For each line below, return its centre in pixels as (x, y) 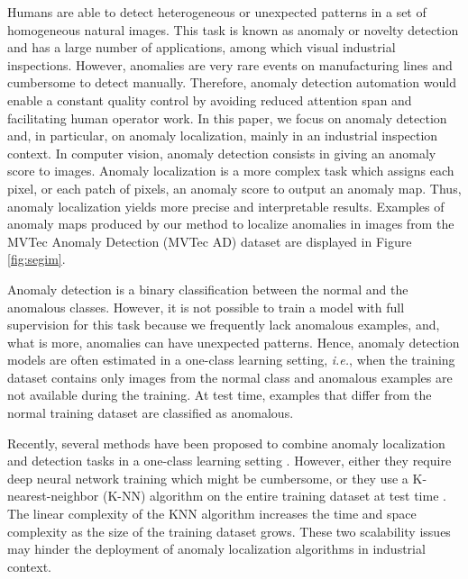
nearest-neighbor (53, 496)
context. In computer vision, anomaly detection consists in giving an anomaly (222, 153)
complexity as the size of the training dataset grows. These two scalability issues (229, 531)
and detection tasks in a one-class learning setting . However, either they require (229, 461)
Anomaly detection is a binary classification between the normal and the (208, 289)
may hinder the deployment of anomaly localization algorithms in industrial (216, 549)
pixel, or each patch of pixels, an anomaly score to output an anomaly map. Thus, (234, 188)
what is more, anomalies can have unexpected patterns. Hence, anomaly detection (234, 342)
